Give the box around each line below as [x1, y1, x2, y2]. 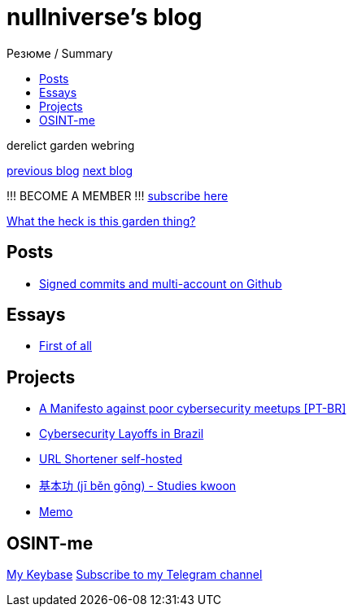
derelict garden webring [7, 138, 135, 152]
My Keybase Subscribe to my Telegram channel [7, 567, 263, 582]
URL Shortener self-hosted [39, 452, 183, 466]
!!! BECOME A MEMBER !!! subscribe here [7, 188, 229, 203]
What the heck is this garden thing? [7, 213, 196, 228]
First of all [39, 339, 92, 353]
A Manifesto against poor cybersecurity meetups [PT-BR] [39, 401, 346, 416]
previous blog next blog [7, 163, 133, 177]
